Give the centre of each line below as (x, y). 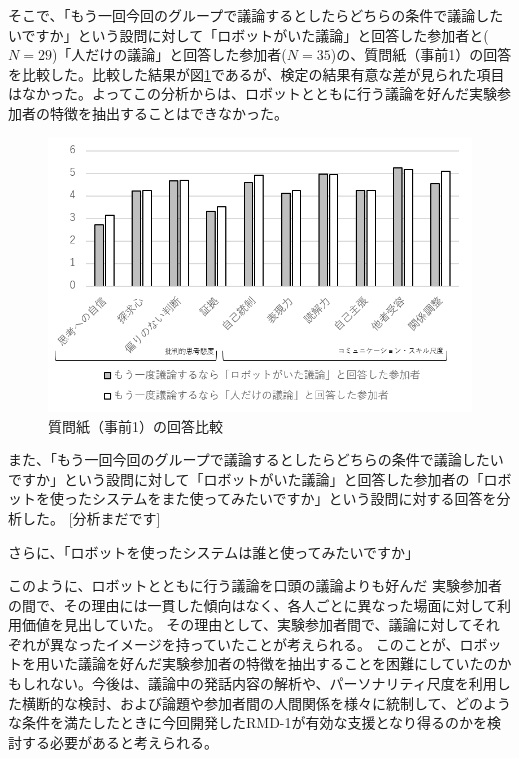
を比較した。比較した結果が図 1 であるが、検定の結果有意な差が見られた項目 (256, 73)
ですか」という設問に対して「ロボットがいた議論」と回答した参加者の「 (246, 478)
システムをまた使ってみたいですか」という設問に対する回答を (294, 498)
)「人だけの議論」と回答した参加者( (169, 54)
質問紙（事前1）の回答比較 (135, 425)
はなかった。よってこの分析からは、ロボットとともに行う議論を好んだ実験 (252, 93)
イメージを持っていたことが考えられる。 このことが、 (282, 643)
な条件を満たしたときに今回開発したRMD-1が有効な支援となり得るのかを (248, 722)
